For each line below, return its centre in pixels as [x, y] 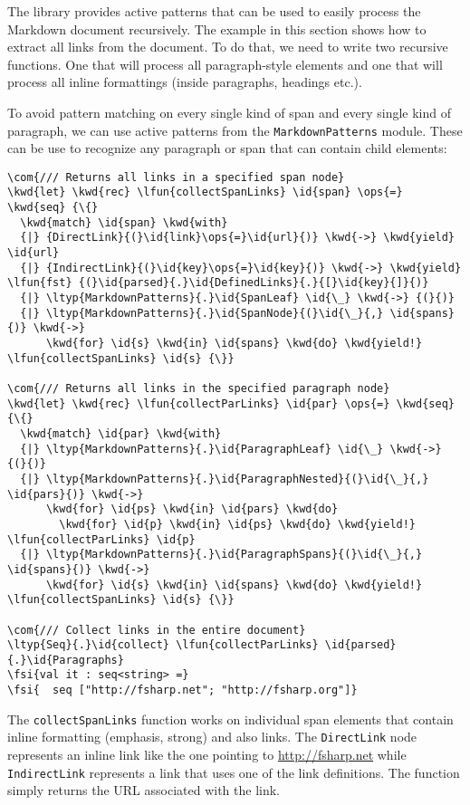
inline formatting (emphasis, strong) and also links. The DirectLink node [212, 737]
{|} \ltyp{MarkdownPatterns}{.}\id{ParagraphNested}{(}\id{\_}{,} [225, 479]
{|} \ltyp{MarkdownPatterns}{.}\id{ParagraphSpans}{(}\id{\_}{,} [221, 555]
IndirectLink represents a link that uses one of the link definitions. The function [234, 772]
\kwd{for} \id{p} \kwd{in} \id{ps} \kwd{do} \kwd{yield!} [238, 524]
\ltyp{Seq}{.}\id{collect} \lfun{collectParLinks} [163, 645]
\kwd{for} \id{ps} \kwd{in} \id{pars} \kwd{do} [192, 509]
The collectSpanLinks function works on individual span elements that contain [230, 719]
